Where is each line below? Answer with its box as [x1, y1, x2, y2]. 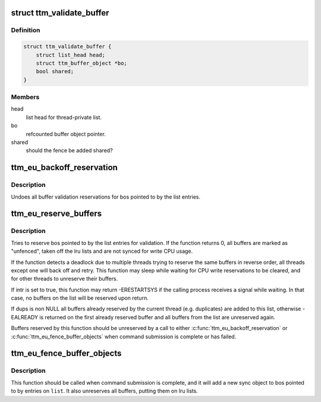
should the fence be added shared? [26, 147, 113, 154]
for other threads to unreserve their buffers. [11, 275, 118, 282]
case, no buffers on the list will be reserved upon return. [11, 294, 149, 301]
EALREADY [11, 313, 39, 321]
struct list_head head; [36, 51, 105, 58]
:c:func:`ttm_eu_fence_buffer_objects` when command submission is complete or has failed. [11, 333, 237, 340]
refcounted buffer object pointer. [26, 130, 106, 137]
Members [11, 93, 40, 101]
